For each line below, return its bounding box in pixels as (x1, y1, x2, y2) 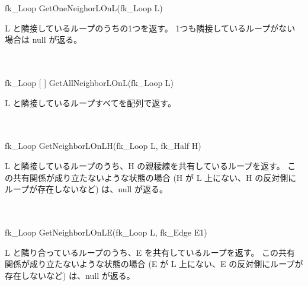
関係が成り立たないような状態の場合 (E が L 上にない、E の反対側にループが (5, 258, 303, 270)
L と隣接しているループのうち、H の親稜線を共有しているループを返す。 (5, 159, 285, 171)
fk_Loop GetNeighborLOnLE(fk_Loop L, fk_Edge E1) (5, 225, 207, 238)
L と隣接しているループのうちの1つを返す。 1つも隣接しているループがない (5, 21, 296, 34)
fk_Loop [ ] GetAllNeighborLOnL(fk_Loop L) (5, 76, 174, 88)
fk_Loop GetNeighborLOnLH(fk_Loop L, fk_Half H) (5, 139, 201, 152)
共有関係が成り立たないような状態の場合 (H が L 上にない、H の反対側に (12, 171, 297, 183)
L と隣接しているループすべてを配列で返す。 (5, 96, 176, 109)
